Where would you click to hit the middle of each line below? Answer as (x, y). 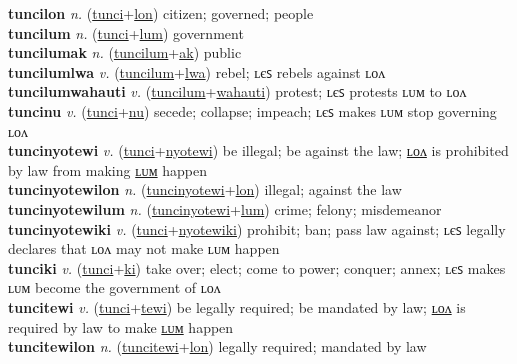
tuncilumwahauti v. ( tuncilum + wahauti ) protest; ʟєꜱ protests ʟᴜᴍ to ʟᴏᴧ (237, 91)
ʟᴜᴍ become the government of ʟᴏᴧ (114, 287)
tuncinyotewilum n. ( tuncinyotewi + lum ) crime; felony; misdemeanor (225, 208)
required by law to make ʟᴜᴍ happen (121, 326)
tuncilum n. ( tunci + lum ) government (126, 32)
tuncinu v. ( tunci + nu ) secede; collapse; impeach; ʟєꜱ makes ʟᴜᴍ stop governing (252, 110)
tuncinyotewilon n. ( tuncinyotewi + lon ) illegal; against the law (205, 189)
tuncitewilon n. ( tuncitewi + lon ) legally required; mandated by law (217, 346)
